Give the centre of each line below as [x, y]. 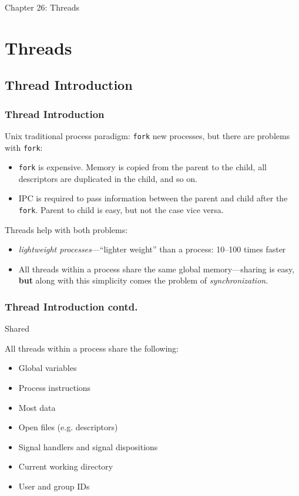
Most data [37, 407]
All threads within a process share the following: [92, 348]
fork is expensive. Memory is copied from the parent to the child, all [142, 167]
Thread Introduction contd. [71, 306]
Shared [17, 328]
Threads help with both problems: [66, 229]
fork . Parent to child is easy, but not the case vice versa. [121, 210]
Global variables [48, 368]
